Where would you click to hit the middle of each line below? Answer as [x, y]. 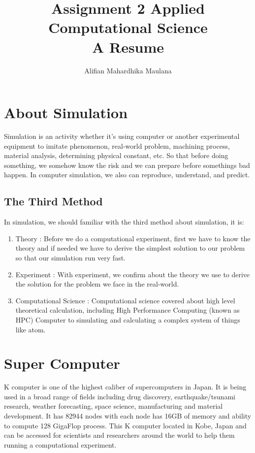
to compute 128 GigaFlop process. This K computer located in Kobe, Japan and [125, 425]
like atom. [31, 329]
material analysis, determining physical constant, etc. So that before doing [116, 155]
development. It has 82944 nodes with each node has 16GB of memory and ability [128, 416]
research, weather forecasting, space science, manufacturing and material [113, 406]
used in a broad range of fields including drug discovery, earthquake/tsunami [120, 396]
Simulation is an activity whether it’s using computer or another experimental [122, 136]
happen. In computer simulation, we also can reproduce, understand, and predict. [127, 175]
